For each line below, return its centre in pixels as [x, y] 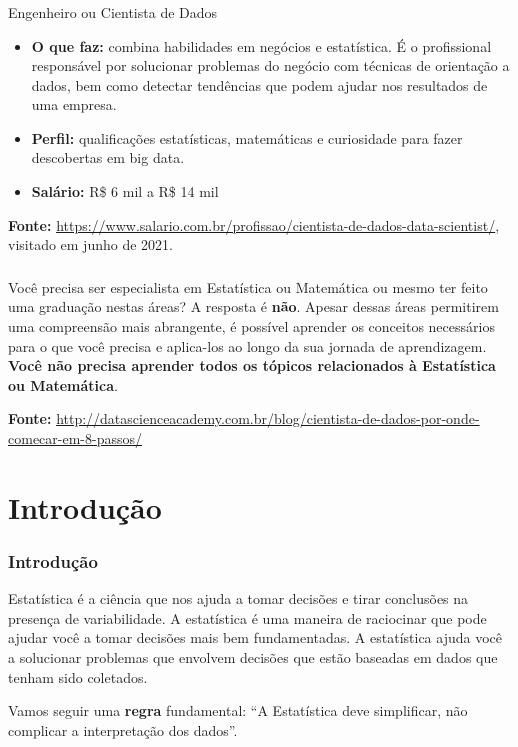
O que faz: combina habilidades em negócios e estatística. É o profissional [261, 45]
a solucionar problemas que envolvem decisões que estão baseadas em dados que [253, 656]
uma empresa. [74, 104]
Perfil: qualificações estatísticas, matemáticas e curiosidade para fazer [247, 137]
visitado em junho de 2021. [90, 244]
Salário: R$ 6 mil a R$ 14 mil [125, 191]
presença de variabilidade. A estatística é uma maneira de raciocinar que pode [247, 617]
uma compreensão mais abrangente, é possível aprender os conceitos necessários [251, 325]
